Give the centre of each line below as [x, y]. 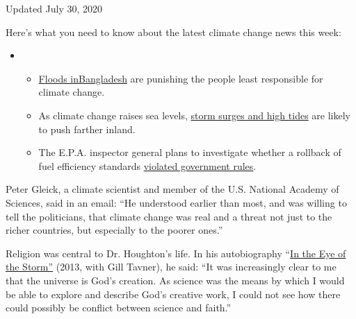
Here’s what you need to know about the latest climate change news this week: [173, 32]
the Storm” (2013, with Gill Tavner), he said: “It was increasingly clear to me [171, 267]
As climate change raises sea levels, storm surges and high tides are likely [194, 115]
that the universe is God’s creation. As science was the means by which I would [175, 280]
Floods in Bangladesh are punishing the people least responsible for [181, 78]
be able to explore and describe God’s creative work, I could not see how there [173, 294]
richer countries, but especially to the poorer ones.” [114, 230]
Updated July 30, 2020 [54, 8]
